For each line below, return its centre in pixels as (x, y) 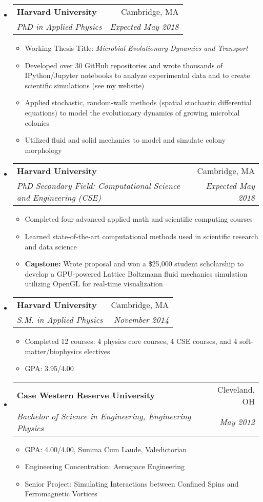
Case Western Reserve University (86, 395)
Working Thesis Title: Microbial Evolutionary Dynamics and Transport (136, 48)
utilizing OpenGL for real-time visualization (94, 284)
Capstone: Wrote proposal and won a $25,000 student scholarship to (134, 264)
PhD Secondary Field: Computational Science (98, 186)
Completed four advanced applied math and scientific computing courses (139, 219)
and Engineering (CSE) (59, 198)
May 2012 (237, 422)
